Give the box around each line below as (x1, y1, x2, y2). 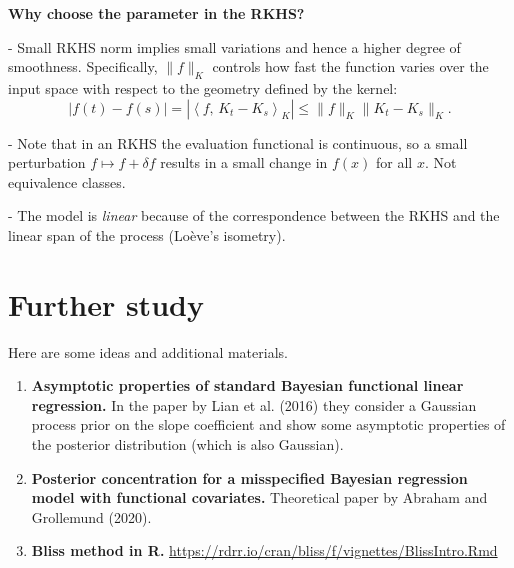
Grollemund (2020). (31, 506, 152, 527)
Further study (8, 283, 204, 324)
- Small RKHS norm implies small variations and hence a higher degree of (8, 36, 461, 57)
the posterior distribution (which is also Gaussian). (31, 434, 344, 455)
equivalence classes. (8, 171, 126, 192)
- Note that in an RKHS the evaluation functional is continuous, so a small (8, 132, 468, 153)
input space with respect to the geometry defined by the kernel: (8, 77, 398, 98)
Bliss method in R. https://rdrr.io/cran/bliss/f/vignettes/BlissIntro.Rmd (31, 540, 498, 561)
